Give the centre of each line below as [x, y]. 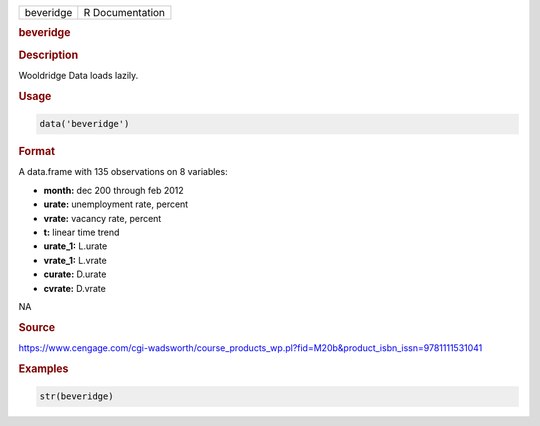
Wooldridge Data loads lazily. [78, 75]
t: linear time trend [81, 232]
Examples [43, 368]
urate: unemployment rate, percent [116, 204]
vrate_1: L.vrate [75, 260]
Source [37, 327]
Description [48, 55]
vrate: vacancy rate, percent [102, 218]
